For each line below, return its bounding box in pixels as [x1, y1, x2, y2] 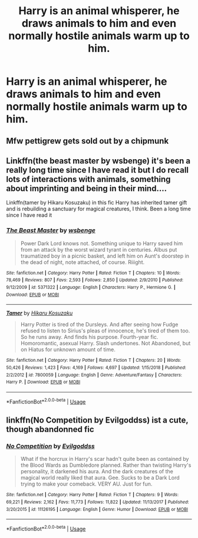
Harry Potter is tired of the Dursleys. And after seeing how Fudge [20, 321, 179, 328]
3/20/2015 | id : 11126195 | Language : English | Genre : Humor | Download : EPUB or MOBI [6, 506, 189, 512]
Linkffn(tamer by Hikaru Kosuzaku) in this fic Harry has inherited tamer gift [6, 199, 187, 206]
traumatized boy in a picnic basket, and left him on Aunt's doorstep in [20, 252, 190, 259]
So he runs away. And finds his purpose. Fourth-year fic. [20, 334, 159, 341]
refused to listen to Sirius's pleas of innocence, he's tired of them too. [20, 327, 190, 334]
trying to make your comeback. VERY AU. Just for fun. [20, 480, 153, 487]
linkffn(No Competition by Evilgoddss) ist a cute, [6, 415, 189, 425]
